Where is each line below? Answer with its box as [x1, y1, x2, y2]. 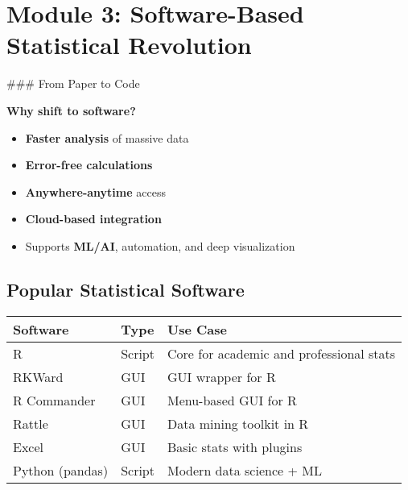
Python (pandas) [13, 460, 109, 480]
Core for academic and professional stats [167, 343, 396, 363]
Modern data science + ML [167, 460, 322, 480]
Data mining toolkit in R [167, 413, 309, 433]
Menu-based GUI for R [167, 390, 297, 409]
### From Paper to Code [6, 75, 140, 92]
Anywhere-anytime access [25, 183, 166, 200]
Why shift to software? [6, 102, 136, 118]
